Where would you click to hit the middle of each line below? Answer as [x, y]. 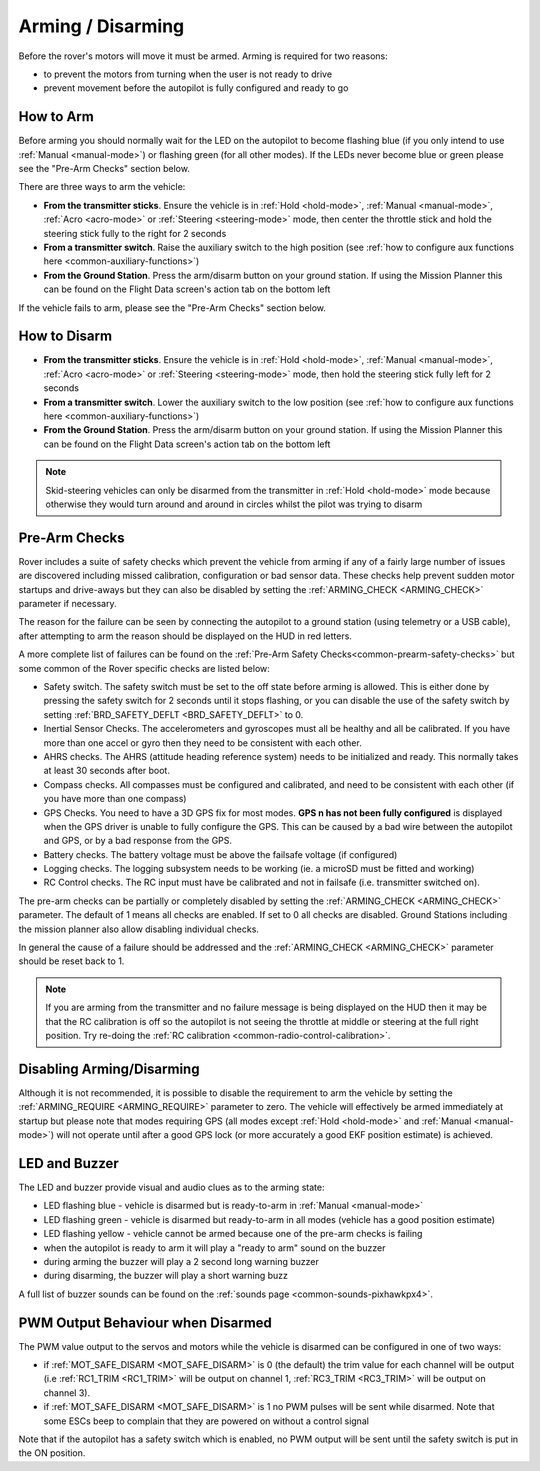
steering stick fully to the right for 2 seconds [135, 233]
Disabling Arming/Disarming [109, 1068]
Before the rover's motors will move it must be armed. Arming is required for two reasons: [203, 56]
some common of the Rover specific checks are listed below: [144, 668]
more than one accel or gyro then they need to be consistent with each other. [202, 742]
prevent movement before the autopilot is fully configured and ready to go [196, 88]
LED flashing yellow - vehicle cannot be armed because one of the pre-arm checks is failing [233, 1234]
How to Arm [56, 116]
